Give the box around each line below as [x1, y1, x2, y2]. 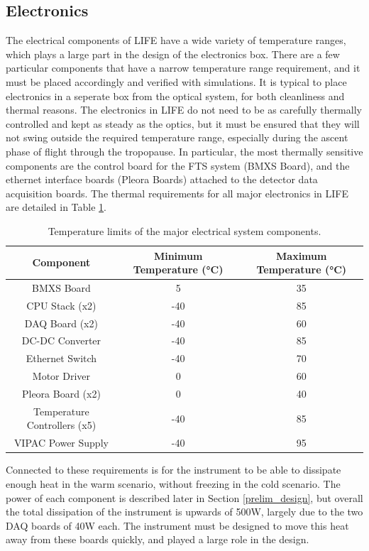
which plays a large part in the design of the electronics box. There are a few [6, 46, 340, 61]
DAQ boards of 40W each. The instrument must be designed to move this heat [6, 518, 349, 533]
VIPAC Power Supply [13, 435, 109, 450]
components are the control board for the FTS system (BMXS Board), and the [6, 158, 350, 173]
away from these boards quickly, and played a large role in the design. [6, 532, 309, 547]
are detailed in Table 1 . [6, 200, 107, 214]
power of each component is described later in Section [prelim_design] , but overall [6, 490, 363, 505]
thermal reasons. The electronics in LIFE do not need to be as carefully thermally [6, 102, 362, 117]
